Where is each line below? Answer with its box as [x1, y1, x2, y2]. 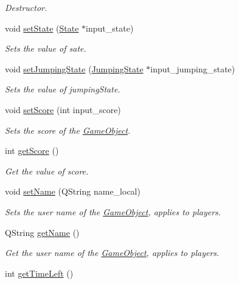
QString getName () [5, 226, 80, 238]
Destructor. [5, 1, 47, 13]
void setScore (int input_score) [5, 103, 121, 116]
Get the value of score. [5, 164, 89, 177]
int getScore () [5, 144, 59, 157]
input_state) [86, 21, 134, 34]
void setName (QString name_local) [5, 185, 140, 198]
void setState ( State [5, 21, 79, 34]
